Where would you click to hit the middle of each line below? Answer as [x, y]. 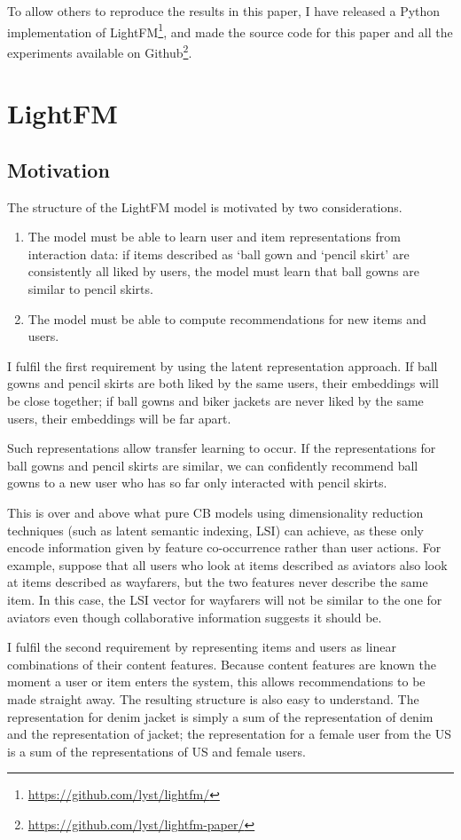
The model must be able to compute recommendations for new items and [227, 318]
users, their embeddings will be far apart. [119, 418]
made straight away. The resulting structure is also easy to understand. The [213, 698]
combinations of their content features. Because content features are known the [222, 664]
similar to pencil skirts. [90, 289]
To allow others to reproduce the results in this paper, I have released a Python [224, 11]
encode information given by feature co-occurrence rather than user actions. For [224, 547]
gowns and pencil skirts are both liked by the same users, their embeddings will [223, 383]
